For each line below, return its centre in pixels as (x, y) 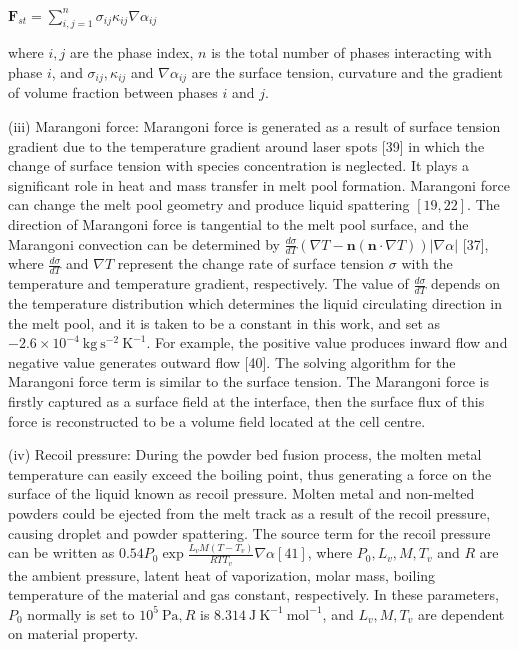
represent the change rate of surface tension (251, 263)
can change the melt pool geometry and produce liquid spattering (209, 204)
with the (427, 263)
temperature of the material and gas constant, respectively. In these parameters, (253, 594)
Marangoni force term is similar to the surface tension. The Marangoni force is (248, 381)
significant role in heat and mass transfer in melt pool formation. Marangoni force (259, 184)
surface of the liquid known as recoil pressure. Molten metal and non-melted (241, 493)
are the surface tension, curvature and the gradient (347, 71)
